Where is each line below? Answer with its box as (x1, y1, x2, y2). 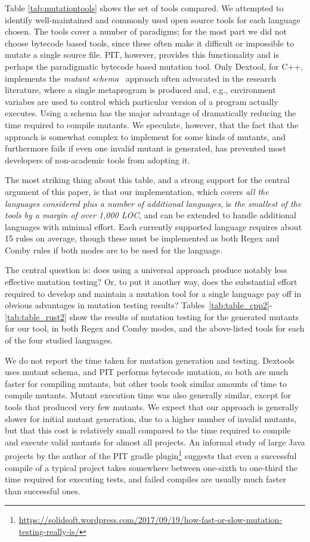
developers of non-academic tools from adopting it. (5, 153, 190, 166)
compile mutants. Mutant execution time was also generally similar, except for (5, 389, 291, 401)
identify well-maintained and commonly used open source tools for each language (5, 13, 300, 26)
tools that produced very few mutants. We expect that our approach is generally (5, 401, 299, 413)
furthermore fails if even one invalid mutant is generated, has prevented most (5, 142, 286, 154)
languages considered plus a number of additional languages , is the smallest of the (5, 197, 302, 209)
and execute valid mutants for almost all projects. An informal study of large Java (5, 435, 305, 448)
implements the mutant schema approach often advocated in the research (5, 72, 276, 84)
